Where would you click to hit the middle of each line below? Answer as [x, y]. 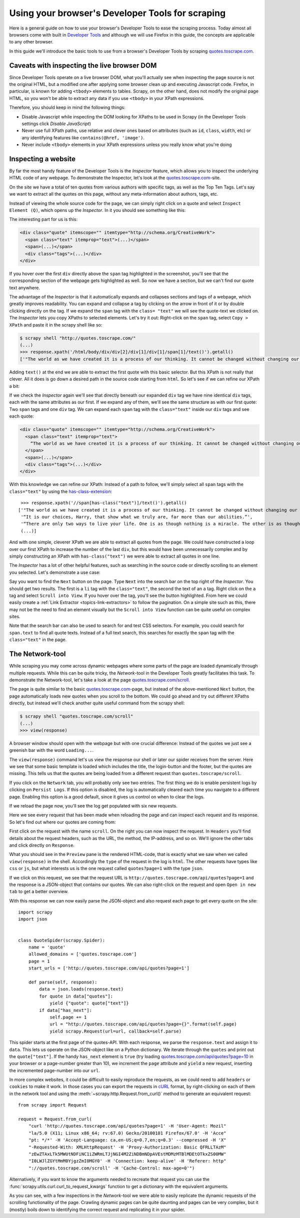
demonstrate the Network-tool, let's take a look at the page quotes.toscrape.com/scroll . [99, 679]
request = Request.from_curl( [55, 1119]
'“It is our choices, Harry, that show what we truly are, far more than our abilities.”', [137, 517]
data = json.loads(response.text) [81, 989]
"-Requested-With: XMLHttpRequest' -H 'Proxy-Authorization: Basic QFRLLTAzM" [127, 1147]
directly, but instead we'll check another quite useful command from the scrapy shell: [97, 703]
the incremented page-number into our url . [54, 1070]
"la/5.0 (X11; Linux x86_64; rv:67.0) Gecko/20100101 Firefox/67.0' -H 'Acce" [127, 1133]
